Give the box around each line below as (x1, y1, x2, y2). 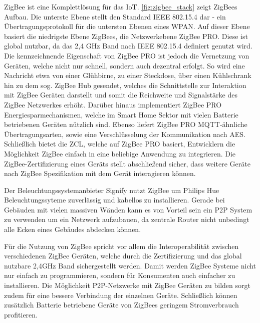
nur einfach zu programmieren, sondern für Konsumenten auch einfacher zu (4, 270, 235, 280)
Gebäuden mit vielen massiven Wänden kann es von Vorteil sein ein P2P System (4, 204, 252, 214)
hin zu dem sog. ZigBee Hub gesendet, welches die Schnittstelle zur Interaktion (4, 79, 246, 90)
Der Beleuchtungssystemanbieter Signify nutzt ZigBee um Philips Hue (4, 184, 219, 195)
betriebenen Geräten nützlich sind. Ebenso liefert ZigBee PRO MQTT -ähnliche (4, 119, 247, 129)
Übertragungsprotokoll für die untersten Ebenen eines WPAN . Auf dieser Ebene (4, 21, 250, 31)
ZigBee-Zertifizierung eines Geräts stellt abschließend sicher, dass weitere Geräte (4, 158, 250, 168)
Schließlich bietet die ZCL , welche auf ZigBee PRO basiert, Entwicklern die (4, 138, 235, 149)
